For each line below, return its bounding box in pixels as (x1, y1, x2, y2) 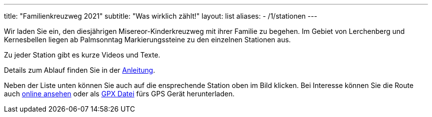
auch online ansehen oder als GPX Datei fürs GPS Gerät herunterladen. (4, 89, 235, 98)
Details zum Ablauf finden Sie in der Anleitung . (4, 66, 155, 74)
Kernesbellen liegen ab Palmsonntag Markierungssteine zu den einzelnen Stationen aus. (4, 35, 291, 44)
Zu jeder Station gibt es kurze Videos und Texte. (4, 51, 160, 59)
